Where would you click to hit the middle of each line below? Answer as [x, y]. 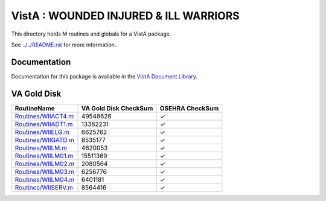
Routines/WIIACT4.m [44, 116]
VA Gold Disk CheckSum [117, 108]
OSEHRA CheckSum [189, 108]
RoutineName [35, 108]
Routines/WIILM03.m [45, 171]
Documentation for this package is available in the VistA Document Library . [104, 76]
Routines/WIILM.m [41, 148]
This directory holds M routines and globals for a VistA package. [91, 34]
